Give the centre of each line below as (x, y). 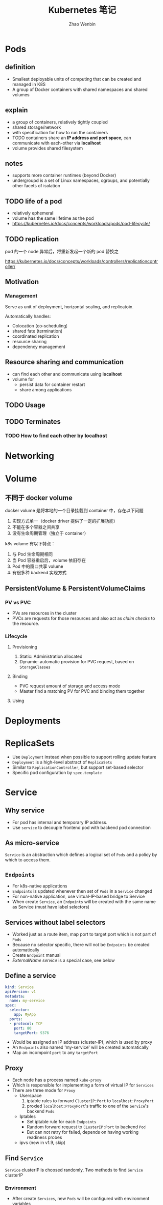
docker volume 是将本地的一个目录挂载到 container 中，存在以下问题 (74, 511)
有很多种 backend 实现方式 (39, 573)
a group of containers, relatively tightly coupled (60, 122)
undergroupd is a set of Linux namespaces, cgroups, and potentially (81, 180)
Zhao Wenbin (82, 24)
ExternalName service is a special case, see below (63, 960)
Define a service (31, 976)
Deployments (33, 720)
